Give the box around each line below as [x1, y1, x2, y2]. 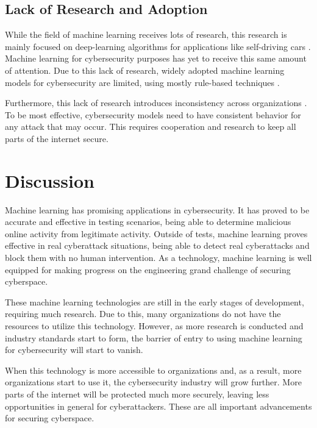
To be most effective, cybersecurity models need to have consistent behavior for [5, 108, 301, 121]
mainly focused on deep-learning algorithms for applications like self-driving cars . [5, 40, 311, 52]
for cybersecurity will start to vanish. [5, 343, 143, 356]
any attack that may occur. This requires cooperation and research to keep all [5, 120, 296, 133]
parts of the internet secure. [5, 132, 109, 144]
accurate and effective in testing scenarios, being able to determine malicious [5, 215, 291, 228]
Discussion [5, 168, 94, 193]
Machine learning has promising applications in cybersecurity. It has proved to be [5, 203, 310, 216]
